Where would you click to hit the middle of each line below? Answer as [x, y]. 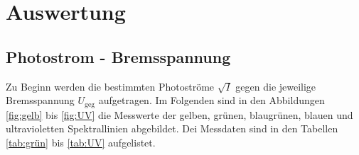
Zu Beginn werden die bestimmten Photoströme [110, 86]
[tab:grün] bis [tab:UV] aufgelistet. [81, 142]
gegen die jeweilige [276, 86]
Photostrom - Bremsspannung [118, 56]
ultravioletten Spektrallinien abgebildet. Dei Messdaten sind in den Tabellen [172, 128]
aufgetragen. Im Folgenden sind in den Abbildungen [211, 100]
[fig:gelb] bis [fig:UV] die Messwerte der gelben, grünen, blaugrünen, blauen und [179, 114]
